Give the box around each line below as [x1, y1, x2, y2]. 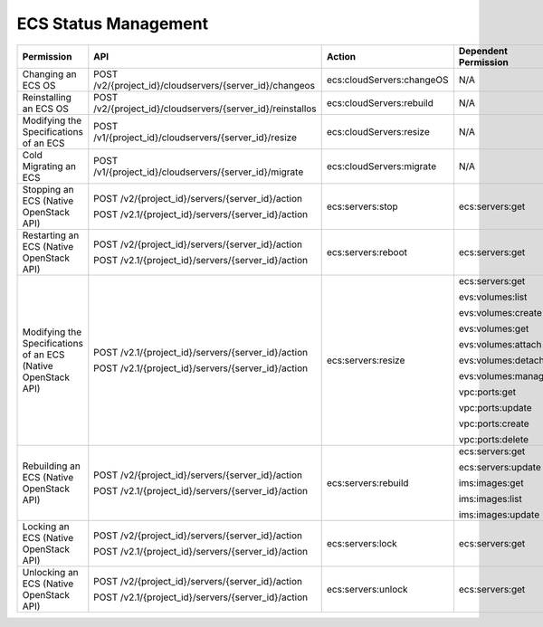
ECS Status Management [16, 14, 208, 33]
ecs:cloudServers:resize [326, 125, 430, 138]
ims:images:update [458, 508, 540, 520]
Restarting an [22, 229, 80, 242]
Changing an [22, 68, 77, 81]
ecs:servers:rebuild [326, 476, 409, 489]
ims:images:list [458, 492, 522, 505]
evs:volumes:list [458, 290, 528, 303]
